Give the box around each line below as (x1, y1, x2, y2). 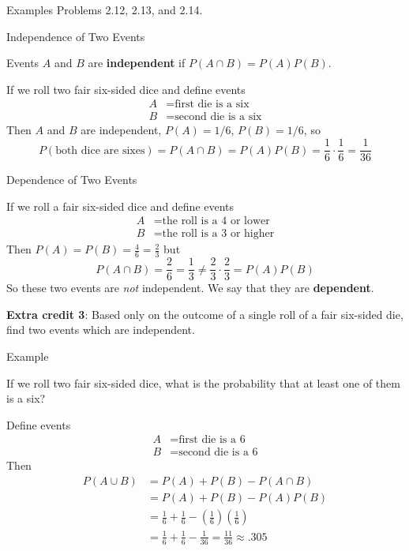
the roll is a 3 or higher (162, 228, 275, 240)
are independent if (88, 54, 186, 71)
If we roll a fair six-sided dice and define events (6, 197, 235, 214)
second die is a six (174, 111, 262, 123)
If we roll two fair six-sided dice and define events (6, 81, 246, 97)
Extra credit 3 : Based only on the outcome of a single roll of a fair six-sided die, (6, 305, 403, 322)
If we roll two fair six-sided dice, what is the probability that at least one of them (6, 374, 400, 391)
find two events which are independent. (6, 321, 195, 338)
